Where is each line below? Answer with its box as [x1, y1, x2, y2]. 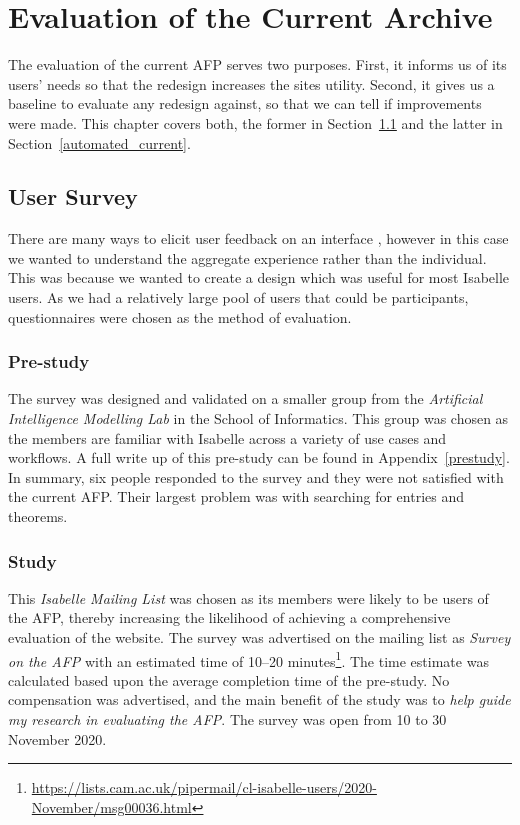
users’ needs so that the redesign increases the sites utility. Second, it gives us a [8, 73, 495, 94]
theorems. [8, 506, 68, 527]
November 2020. [8, 728, 107, 749]
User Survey [8, 181, 138, 212]
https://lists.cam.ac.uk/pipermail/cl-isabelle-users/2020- [31, 777, 377, 798]
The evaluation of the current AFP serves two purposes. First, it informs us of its [8, 54, 507, 75]
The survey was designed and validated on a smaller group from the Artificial [8, 388, 483, 409]
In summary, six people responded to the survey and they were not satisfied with [8, 466, 504, 487]
